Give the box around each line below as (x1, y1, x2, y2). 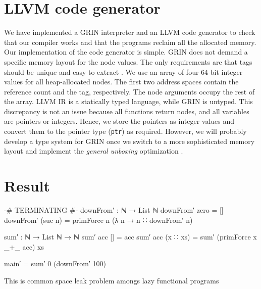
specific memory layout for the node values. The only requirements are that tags (4, 56, 252, 67)
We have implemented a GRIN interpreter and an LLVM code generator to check (4, 27, 255, 37)
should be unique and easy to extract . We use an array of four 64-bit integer (4, 66, 243, 77)
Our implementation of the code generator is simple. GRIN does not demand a (4, 46, 248, 57)
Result (4, 175, 50, 196)
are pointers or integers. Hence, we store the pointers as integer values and (4, 116, 235, 126)
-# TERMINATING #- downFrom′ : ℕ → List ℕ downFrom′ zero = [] (4, 205, 224, 215)
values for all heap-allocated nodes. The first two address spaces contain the (4, 76, 239, 87)
